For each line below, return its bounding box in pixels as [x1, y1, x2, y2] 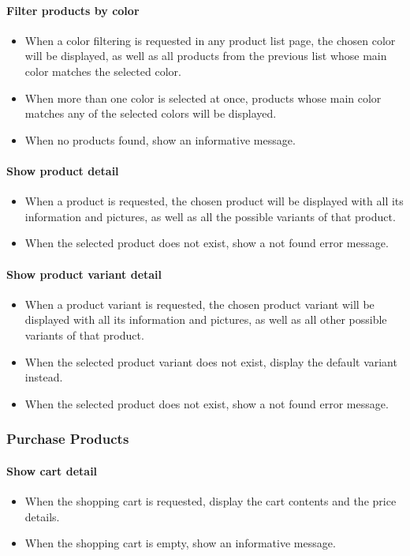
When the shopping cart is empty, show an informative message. [24, 535, 336, 551]
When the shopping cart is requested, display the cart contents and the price [24, 492, 397, 509]
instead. [24, 369, 63, 385]
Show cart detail [6, 462, 98, 479]
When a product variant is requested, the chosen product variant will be [24, 295, 375, 312]
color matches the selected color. [24, 62, 181, 79]
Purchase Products [6, 429, 129, 449]
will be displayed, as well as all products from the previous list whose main [24, 47, 387, 64]
